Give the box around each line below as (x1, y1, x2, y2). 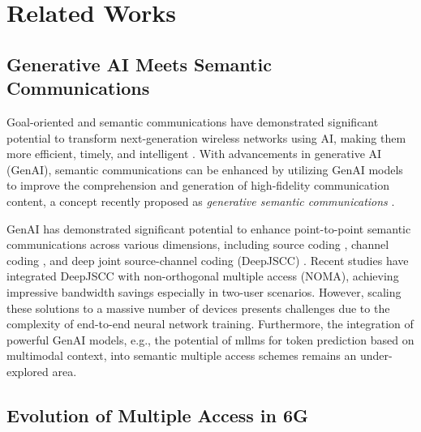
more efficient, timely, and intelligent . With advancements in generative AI (6, 145, 382, 162)
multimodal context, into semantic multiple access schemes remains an (6, 347, 357, 364)
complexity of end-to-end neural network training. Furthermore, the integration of (6, 315, 414, 332)
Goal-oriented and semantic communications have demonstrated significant (6, 113, 379, 130)
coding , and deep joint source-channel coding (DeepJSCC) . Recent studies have (6, 251, 409, 268)
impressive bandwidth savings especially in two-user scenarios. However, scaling (6, 283, 402, 300)
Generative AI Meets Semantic (6, 51, 272, 76)
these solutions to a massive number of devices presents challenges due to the (6, 299, 390, 316)
